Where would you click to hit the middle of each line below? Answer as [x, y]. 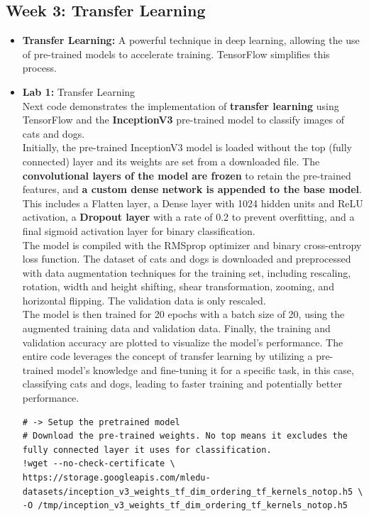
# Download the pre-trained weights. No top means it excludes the [185, 436]
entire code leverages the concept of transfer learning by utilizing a [167, 356]
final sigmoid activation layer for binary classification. [139, 230]
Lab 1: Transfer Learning [79, 91]
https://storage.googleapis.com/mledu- [116, 478]
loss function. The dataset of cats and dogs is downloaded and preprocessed [187, 259]
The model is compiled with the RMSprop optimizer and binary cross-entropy [192, 245]
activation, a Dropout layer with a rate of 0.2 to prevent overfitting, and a [188, 217]
